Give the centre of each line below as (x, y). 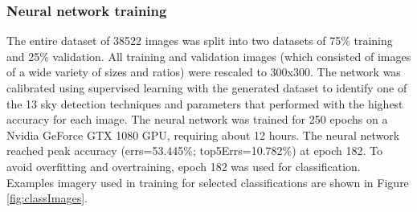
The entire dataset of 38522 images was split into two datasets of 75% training (200, 41)
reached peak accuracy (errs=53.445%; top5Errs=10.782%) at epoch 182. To (195, 151)
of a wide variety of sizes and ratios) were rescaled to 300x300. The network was (204, 72)
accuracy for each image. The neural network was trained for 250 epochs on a (197, 119)
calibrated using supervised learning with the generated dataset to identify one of (207, 88)
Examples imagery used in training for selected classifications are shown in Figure (208, 182)
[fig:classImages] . (47, 198)
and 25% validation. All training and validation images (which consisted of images (209, 56)
